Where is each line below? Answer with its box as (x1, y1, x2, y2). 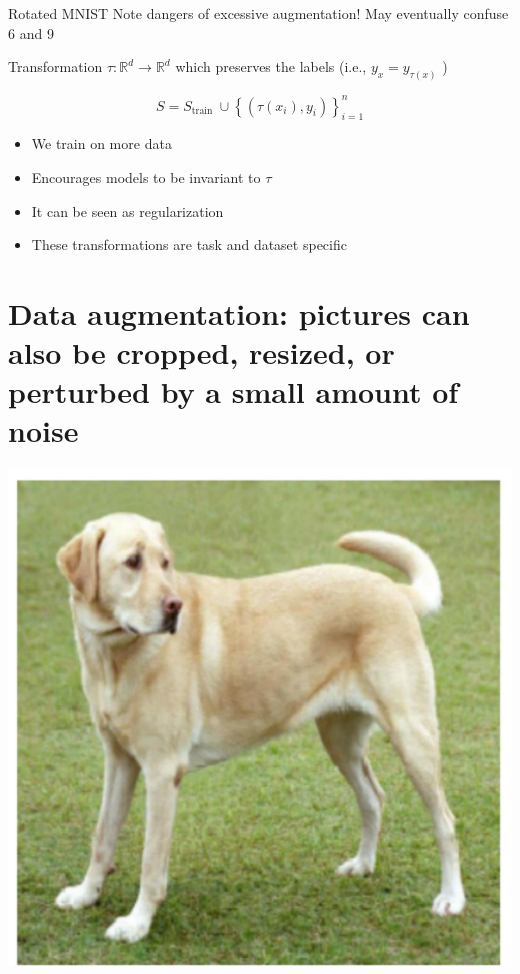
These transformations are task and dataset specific (31, 234, 347, 255)
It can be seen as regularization (31, 200, 224, 221)
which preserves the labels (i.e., (175, 56, 367, 77)
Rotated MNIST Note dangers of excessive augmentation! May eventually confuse (8, 3, 509, 23)
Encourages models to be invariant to (31, 166, 261, 187)
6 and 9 (8, 22, 54, 43)
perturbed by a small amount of (8, 371, 459, 412)
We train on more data (31, 133, 172, 154)
